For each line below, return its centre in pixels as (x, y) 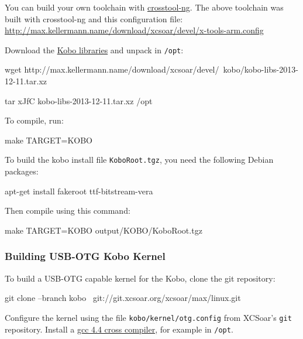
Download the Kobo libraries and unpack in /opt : (94, 49)
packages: (22, 171)
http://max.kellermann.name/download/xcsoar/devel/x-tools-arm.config (134, 30)
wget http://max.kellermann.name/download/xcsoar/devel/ (112, 69)
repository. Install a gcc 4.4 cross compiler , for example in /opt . (119, 329)
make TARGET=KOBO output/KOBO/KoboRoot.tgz (104, 230)
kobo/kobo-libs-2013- (261, 69)
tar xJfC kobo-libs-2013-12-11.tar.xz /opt (79, 100)
